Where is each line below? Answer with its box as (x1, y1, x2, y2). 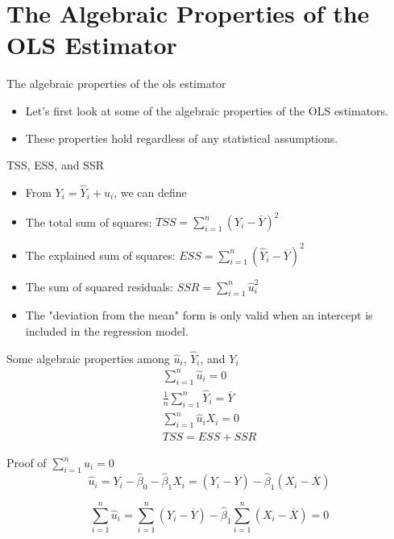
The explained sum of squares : (25, 246, 176, 263)
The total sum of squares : (25, 213, 152, 229)
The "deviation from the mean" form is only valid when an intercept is (25, 307, 373, 324)
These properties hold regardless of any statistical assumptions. (25, 129, 338, 146)
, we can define (114, 183, 187, 200)
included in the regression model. (25, 322, 189, 339)
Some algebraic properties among (6, 349, 170, 366)
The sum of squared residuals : (25, 278, 173, 295)
